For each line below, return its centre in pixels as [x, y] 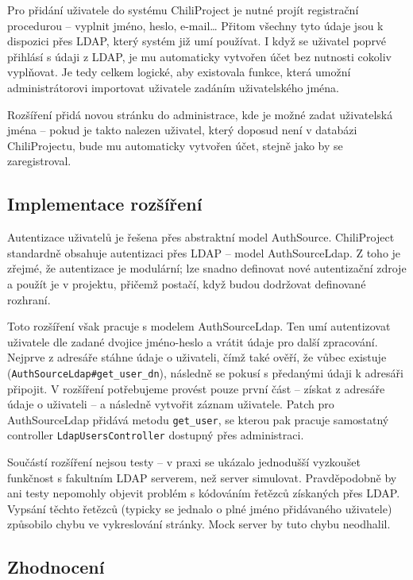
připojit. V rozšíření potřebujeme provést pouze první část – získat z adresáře [196, 388]
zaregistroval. [39, 161]
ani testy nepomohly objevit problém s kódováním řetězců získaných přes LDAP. [204, 493]
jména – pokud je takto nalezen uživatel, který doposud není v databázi [182, 130]
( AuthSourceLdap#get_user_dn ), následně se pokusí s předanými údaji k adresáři [205, 372]
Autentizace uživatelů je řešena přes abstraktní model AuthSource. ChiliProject [201, 237]
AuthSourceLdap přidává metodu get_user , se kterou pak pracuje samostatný [198, 419]
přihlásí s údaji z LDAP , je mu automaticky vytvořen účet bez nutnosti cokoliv [199, 56]
